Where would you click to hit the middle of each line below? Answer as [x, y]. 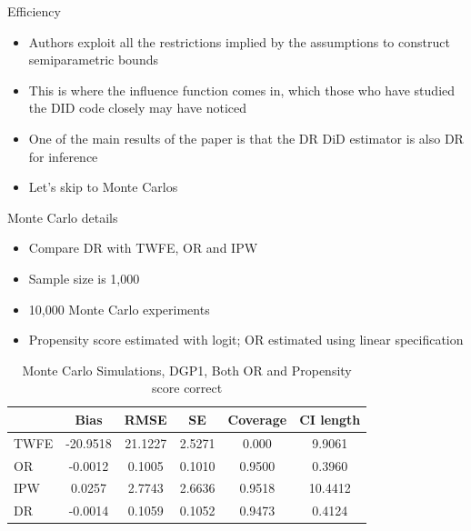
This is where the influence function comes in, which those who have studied [242, 90]
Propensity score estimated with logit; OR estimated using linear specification [246, 340]
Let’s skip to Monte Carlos [103, 187]
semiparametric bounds [93, 60]
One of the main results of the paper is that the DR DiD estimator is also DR [246, 138]
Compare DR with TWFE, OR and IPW [143, 248]
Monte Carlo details [63, 217]
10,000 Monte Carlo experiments [119, 309]
